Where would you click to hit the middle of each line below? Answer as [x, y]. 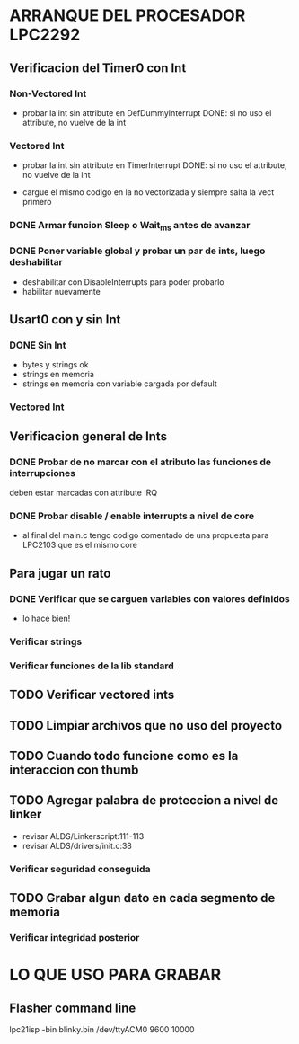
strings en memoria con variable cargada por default [119, 384]
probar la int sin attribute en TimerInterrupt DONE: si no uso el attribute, [154, 165]
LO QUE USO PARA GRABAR [115, 975]
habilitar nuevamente [61, 291]
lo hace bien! [46, 618]
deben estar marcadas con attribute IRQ [84, 492]
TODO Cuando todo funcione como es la [124, 756]
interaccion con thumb [74, 770]
